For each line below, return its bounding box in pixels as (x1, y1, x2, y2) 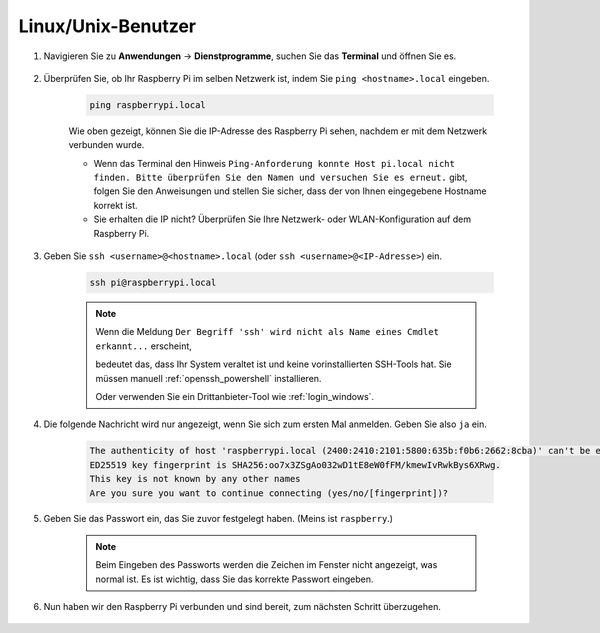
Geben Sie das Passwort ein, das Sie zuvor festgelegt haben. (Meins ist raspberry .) (43, 513, 394, 525)
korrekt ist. (93, 199, 139, 211)
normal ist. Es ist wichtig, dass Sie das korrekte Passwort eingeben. (95, 573, 374, 585)
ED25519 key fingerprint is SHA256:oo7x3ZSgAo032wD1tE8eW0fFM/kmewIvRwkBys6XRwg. (89, 459, 502, 470)
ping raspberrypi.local (89, 99, 207, 110)
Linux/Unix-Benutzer (18, 15, 197, 37)
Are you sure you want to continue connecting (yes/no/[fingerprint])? (89, 487, 449, 499)
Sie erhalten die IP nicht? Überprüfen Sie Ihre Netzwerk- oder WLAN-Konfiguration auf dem (93, 213, 472, 225)
